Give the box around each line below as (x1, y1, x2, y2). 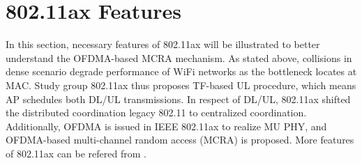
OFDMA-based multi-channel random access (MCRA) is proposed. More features (6, 132, 354, 147)
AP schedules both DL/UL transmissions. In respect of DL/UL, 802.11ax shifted (6, 91, 351, 106)
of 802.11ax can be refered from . (6, 146, 146, 160)
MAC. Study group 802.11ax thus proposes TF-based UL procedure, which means (6, 77, 356, 92)
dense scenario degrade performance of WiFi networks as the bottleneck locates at (6, 64, 357, 79)
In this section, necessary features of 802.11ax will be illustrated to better (6, 37, 320, 52)
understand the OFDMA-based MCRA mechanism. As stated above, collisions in (6, 50, 352, 65)
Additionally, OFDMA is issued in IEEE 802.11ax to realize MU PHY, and (6, 118, 327, 133)
